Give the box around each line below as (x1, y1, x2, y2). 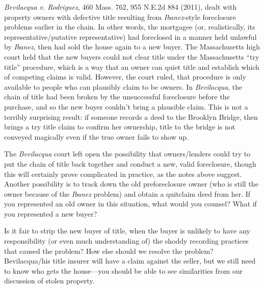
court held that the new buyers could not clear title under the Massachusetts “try (4, 51, 259, 62)
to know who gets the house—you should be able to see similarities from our (4, 265, 243, 276)
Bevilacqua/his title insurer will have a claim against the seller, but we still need (4, 255, 256, 266)
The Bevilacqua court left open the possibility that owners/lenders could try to (4, 148, 251, 159)
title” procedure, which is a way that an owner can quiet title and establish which (4, 61, 259, 72)
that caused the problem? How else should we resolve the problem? (4, 245, 214, 256)
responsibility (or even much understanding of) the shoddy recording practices (4, 235, 249, 246)
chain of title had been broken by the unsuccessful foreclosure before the (4, 91, 230, 102)
